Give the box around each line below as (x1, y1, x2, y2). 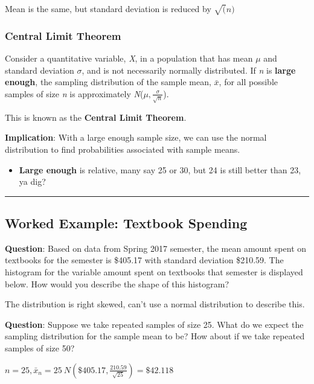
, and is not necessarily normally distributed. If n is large (82, 63, 296, 76)
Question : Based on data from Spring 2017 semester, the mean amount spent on (5, 242, 307, 254)
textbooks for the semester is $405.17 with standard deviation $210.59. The (5, 254, 284, 266)
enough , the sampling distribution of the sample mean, (5, 75, 211, 88)
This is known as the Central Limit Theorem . (5, 110, 187, 123)
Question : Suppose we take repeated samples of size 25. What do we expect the (5, 318, 304, 330)
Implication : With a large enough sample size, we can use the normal (5, 131, 267, 144)
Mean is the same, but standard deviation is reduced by (5, 2, 211, 14)
